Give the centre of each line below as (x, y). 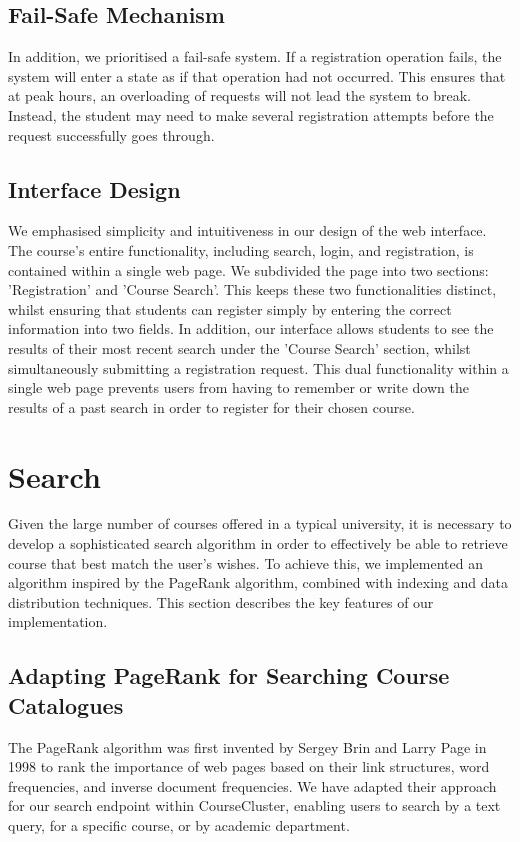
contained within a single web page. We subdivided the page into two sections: (248, 269)
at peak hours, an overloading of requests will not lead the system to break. (239, 95)
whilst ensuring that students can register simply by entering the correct (230, 308)
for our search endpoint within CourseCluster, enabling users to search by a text (254, 805)
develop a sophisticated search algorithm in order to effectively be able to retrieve (258, 543)
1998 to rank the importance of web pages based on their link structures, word (249, 766)
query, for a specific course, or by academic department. (179, 824)
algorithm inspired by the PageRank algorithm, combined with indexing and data (258, 582)
